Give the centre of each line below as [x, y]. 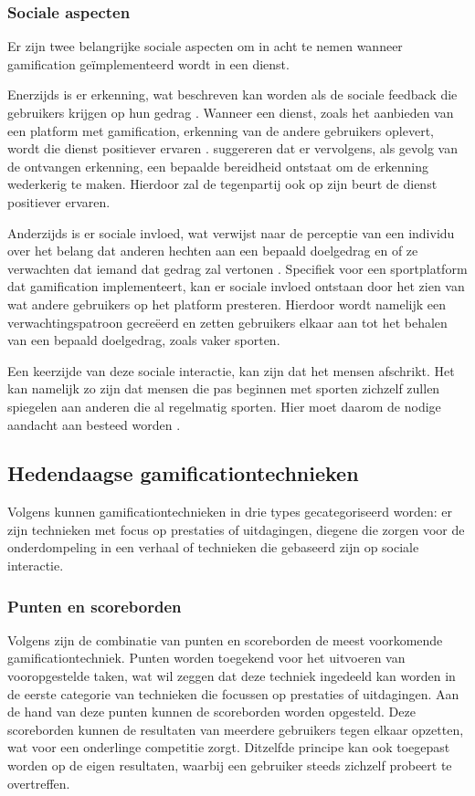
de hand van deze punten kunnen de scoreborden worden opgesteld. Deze [211, 712]
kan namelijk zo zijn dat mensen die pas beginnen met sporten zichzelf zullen [224, 388]
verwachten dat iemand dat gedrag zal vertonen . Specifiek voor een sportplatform [237, 268]
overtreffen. [39, 783]
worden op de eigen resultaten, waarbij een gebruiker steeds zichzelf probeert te [230, 765]
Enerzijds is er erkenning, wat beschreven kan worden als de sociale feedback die [232, 94]
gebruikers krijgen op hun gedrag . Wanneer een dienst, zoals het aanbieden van [231, 112]
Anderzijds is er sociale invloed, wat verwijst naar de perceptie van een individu [231, 232]
